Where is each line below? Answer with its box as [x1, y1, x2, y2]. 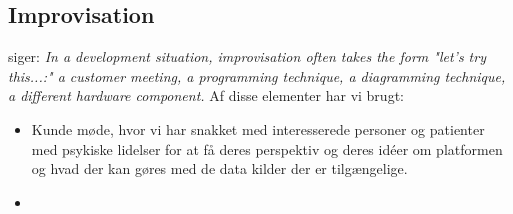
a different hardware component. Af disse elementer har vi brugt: [8, 85, 404, 106]
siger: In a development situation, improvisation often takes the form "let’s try [8, 46, 486, 67]
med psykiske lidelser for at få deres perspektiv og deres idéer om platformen [31, 138, 503, 159]
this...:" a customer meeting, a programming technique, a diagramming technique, [8, 65, 506, 86]
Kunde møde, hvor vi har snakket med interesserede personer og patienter [31, 118, 485, 139]
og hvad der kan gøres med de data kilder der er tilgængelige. [31, 158, 408, 179]
